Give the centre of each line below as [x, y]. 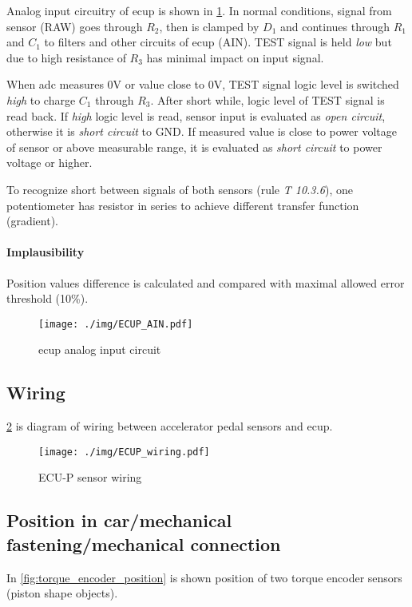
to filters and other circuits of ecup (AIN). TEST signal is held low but [218, 42]
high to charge [41, 99]
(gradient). [33, 221]
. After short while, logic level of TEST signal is [267, 99]
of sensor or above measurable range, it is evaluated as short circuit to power [194, 147]
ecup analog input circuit [100, 349]
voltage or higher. [50, 163]
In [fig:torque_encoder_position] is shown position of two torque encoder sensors [204, 577]
